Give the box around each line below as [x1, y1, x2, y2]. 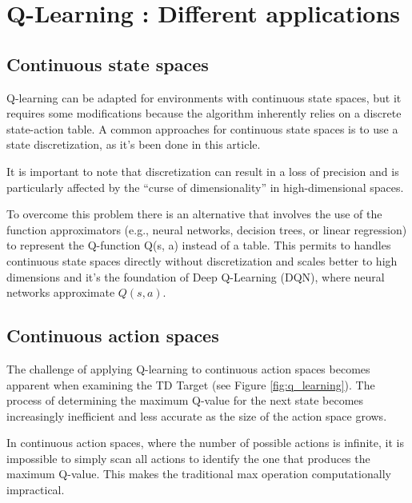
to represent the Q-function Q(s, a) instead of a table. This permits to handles [6, 237, 391, 253]
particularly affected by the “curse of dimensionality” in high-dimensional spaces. [6, 178, 404, 195]
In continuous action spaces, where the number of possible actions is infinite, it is [6, 434, 404, 451]
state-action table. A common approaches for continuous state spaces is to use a [6, 120, 398, 137]
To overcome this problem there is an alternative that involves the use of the [6, 206, 382, 222]
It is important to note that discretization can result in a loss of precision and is [6, 162, 399, 179]
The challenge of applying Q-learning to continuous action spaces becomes [6, 360, 370, 377]
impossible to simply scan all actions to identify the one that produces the [6, 449, 370, 466]
